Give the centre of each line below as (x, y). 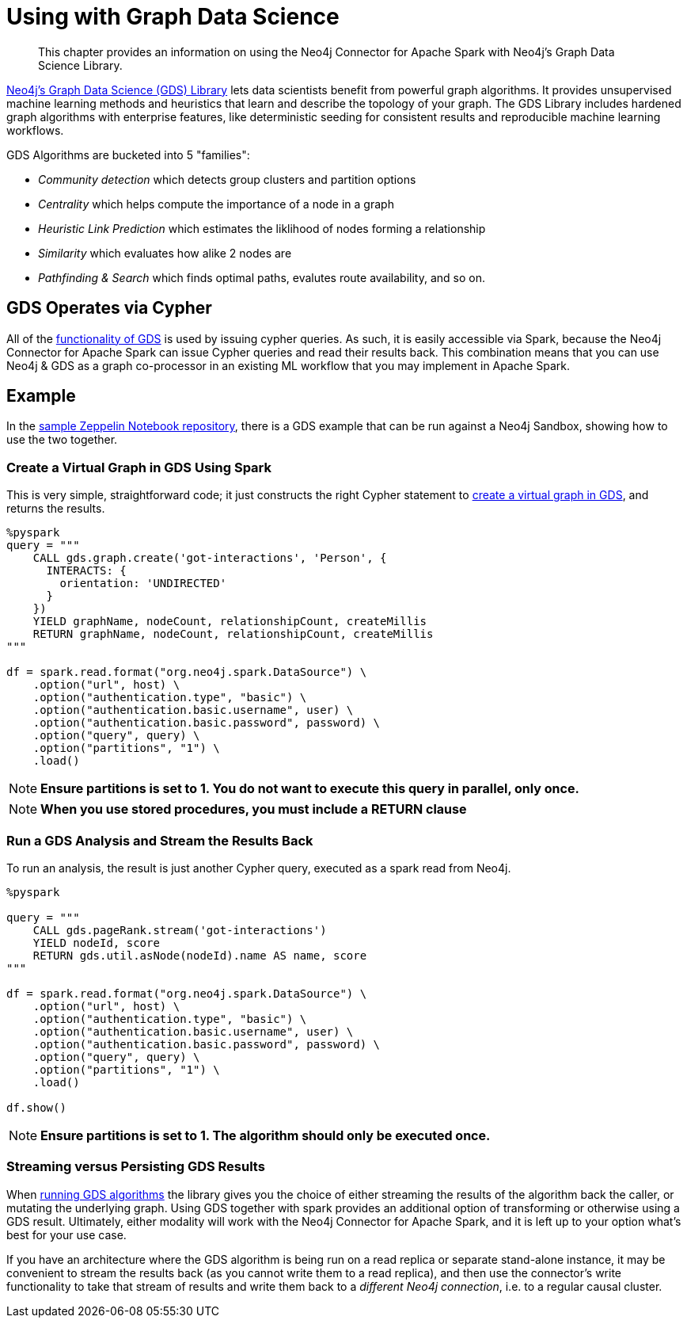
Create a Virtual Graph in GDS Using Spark (139, 467)
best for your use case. (66, 1234)
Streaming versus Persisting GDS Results (136, 1167)
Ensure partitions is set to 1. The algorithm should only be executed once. (266, 1135)
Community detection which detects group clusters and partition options (227, 179)
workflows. (35, 130)
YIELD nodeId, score (96, 942)
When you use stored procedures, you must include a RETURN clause (254, 809)
